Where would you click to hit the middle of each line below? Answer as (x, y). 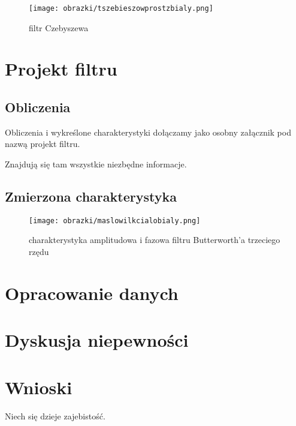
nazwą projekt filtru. (43, 144)
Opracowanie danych (92, 292)
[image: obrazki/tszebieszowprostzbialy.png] (121, 8)
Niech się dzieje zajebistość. (55, 415)
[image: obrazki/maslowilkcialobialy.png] (115, 220)
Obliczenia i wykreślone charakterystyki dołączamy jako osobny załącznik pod (148, 132)
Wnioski (39, 387)
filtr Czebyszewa (59, 27)
